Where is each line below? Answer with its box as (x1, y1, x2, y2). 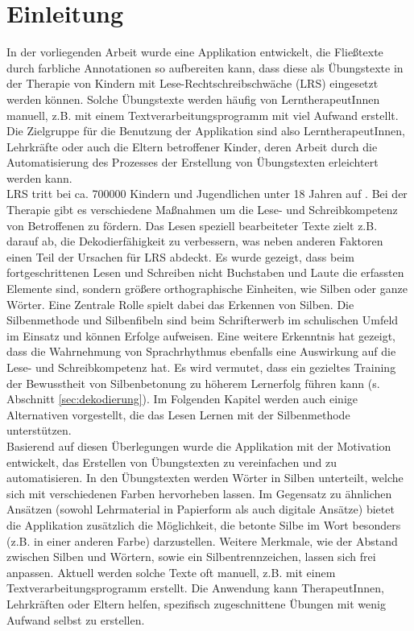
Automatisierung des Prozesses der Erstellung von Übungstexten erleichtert (6, 154, 379, 171)
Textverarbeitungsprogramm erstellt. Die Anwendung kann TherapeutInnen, (6, 579, 384, 596)
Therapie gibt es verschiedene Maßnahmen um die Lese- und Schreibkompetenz (6, 201, 398, 218)
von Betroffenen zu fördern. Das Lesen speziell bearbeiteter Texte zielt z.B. (6, 217, 378, 233)
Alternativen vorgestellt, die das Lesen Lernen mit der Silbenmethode (6, 406, 350, 423)
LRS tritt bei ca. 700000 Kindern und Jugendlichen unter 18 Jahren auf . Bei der (6, 185, 408, 202)
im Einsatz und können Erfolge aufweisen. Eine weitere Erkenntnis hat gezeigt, (6, 327, 395, 344)
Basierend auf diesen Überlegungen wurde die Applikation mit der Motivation (6, 437, 391, 454)
